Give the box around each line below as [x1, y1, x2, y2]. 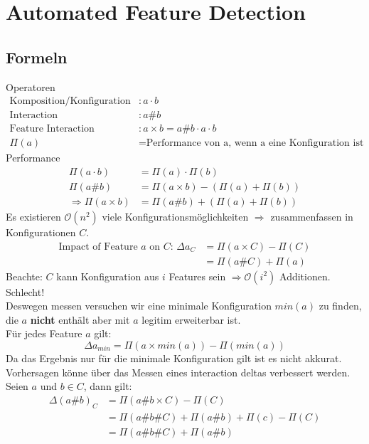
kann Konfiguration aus [56, 268, 159, 283]
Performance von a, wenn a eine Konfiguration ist [146, 138, 364, 149]
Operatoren [6, 79, 55, 94]
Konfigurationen [6, 224, 76, 239]
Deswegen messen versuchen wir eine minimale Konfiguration [6, 298, 272, 313]
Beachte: [6, 268, 43, 283]
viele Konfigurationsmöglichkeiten [102, 208, 249, 223]
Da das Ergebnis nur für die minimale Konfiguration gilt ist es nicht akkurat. [6, 351, 342, 366]
